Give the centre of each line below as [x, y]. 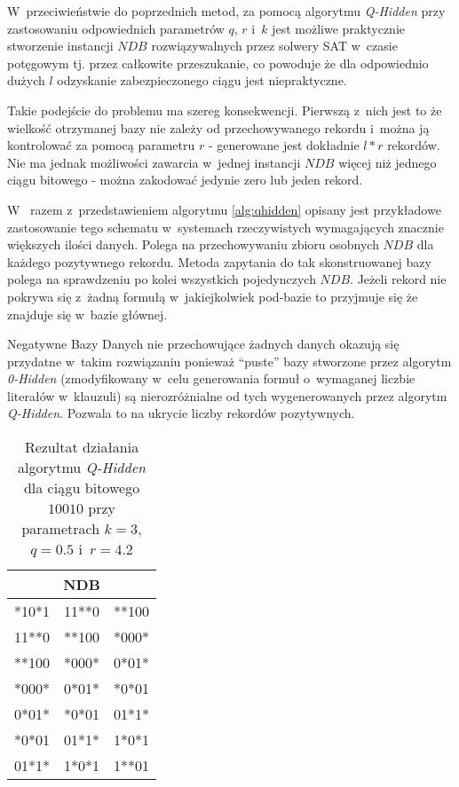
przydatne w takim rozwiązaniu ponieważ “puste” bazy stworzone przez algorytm [229, 361]
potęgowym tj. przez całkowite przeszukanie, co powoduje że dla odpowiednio [218, 63]
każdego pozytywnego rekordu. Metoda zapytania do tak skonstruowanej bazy [219, 261]
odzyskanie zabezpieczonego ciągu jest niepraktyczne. [202, 80]
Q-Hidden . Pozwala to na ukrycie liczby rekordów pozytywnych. [181, 413]
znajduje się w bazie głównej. [87, 314]
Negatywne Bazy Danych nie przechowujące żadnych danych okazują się [203, 344]
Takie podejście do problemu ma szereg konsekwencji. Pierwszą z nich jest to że [225, 110]
